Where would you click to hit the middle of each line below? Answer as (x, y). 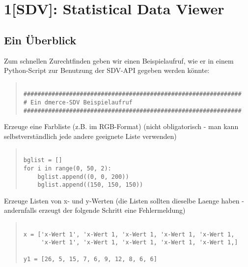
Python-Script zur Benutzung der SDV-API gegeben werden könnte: (107, 70)
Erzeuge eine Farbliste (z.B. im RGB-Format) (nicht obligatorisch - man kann (121, 126)
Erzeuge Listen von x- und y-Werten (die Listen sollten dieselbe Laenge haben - (124, 200)
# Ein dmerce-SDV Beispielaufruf (78, 103)
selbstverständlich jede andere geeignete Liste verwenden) (90, 136)
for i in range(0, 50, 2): (67, 168)
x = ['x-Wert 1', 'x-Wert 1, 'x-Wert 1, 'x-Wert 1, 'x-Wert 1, (129, 234)
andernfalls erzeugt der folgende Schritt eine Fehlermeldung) (95, 210)
